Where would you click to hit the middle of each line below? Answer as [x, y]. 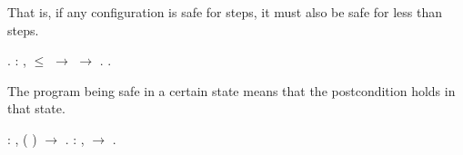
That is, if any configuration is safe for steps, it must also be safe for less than [225, 12]
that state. [36, 108]
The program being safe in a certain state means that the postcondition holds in [231, 90]
